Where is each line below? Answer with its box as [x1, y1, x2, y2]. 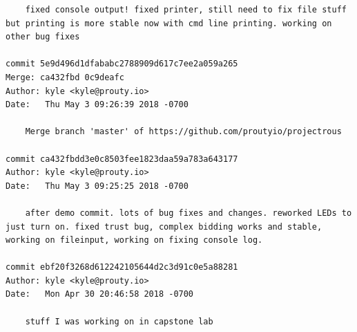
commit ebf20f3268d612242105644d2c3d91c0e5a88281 [6, 262, 238, 273]
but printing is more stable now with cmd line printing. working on [6, 18, 332, 28]
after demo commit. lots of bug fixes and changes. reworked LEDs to [25, 207, 352, 218]
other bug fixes [6, 32, 80, 42]
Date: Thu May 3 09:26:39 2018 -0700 [6, 100, 189, 110]
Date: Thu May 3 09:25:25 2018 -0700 [6, 181, 189, 191]
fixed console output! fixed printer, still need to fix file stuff [25, 5, 347, 15]
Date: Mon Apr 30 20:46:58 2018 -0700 [6, 289, 194, 299]
